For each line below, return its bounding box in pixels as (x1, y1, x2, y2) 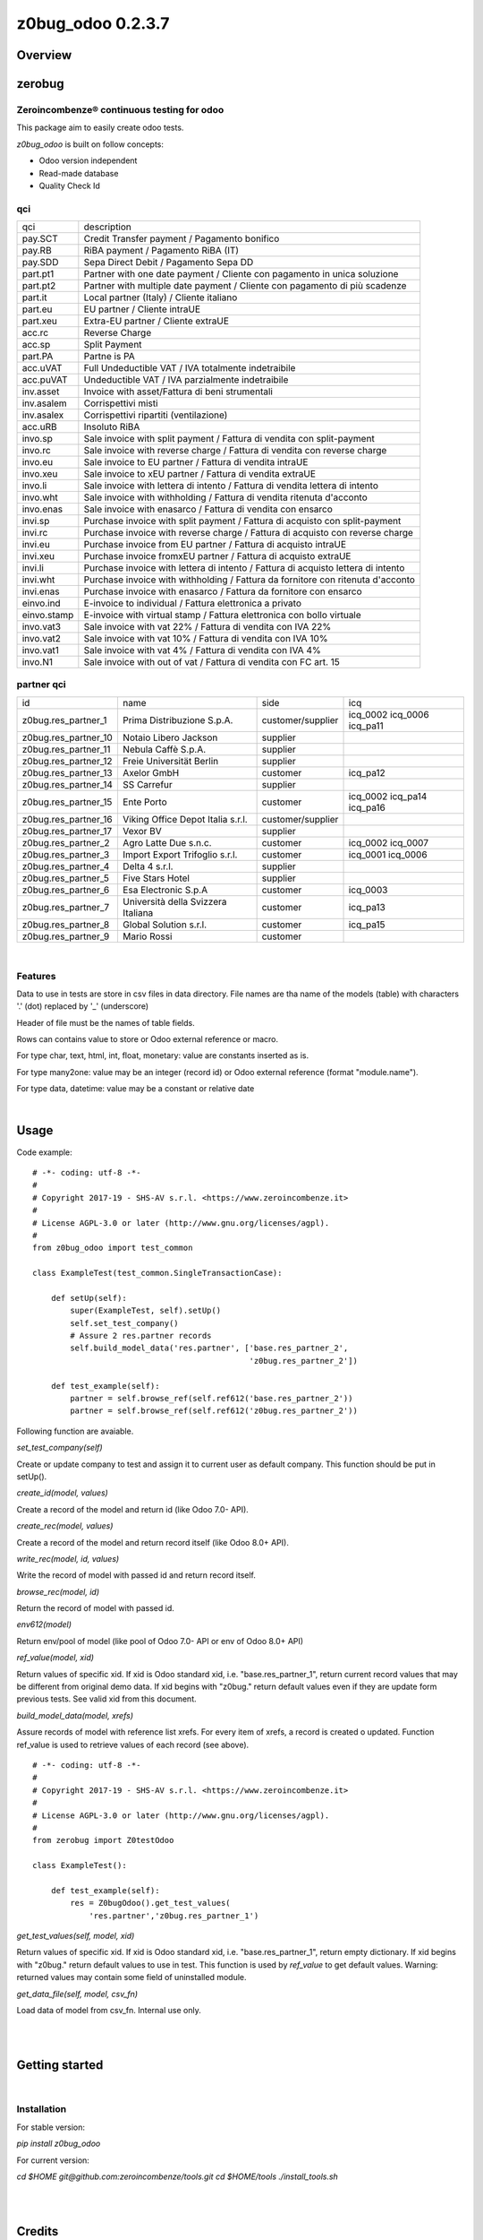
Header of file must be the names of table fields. (16, 1017, 196, 1028)
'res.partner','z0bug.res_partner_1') (89, 1910, 259, 1921)
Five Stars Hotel (122, 872, 190, 884)
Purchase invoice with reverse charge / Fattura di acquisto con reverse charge (83, 527, 413, 539)
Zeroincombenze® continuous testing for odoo (16, 103, 225, 116)
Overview (16, 47, 72, 63)
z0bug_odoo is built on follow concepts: (16, 139, 165, 150)
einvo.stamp (21, 609, 74, 622)
